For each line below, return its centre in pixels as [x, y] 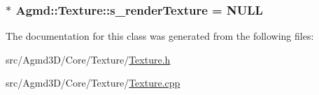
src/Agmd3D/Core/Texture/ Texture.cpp [93, 83]
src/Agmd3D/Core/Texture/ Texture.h [88, 59]
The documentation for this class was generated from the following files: [160, 36]
